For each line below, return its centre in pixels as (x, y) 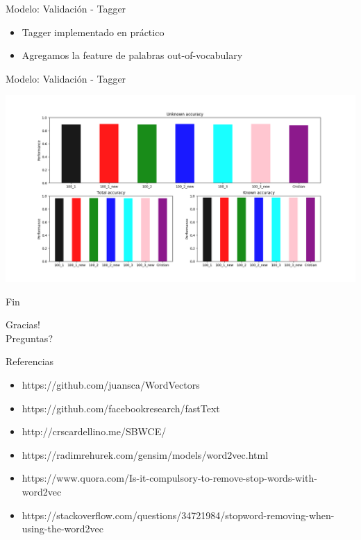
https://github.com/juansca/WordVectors (111, 385)
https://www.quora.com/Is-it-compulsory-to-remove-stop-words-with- (169, 478)
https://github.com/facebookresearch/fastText (121, 408)
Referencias (30, 361)
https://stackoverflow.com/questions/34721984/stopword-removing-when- (178, 515)
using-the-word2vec (62, 529)
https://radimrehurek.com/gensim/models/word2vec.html (145, 454)
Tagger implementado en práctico (93, 32)
